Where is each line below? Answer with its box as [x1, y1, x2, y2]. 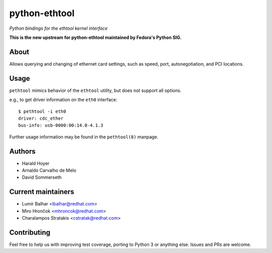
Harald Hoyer [22, 160, 50, 166]
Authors [9, 147, 36, 156]
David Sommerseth [22, 174, 62, 180]
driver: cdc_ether [18, 115, 64, 121]
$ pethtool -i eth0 [18, 109, 66, 114]
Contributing [9, 228, 50, 237]
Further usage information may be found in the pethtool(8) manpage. [9, 134, 159, 140]
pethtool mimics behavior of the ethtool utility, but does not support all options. [9, 87, 181, 93]
